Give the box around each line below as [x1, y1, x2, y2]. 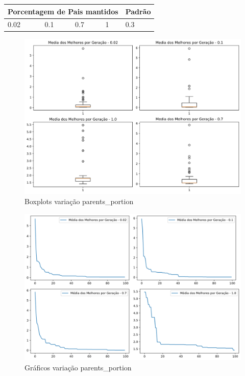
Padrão [125, 6, 151, 16]
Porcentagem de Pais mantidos [8, 6, 118, 16]
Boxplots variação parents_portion [24, 196, 134, 206]
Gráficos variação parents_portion [24, 362, 132, 372]
